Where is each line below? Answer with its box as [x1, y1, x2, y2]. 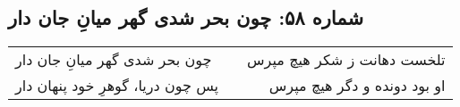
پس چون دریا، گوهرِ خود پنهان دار [15, 75, 219, 96]
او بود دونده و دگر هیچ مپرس [268, 75, 446, 96]
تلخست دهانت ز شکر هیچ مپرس [247, 49, 446, 70]
